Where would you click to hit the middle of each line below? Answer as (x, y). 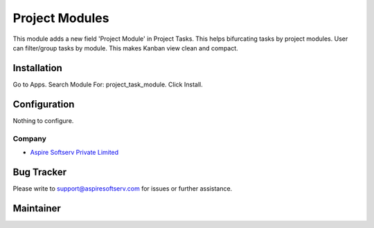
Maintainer (37, 208)
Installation (37, 68)
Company (29, 138)
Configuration (44, 104)
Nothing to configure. (43, 120)
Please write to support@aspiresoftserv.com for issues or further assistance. (123, 188)
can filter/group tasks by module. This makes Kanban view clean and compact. (125, 48)
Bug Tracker (40, 172)
